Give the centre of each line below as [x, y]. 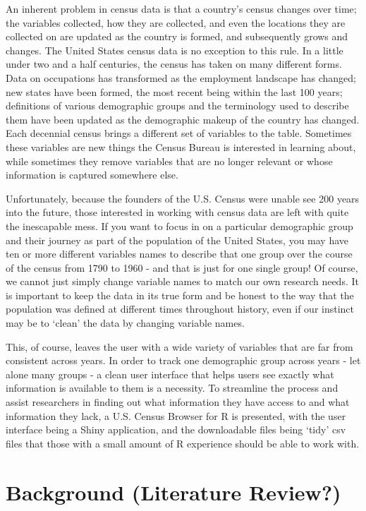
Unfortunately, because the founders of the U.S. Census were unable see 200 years [183, 198]
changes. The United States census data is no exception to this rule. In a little [175, 50]
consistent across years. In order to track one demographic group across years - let [183, 360]
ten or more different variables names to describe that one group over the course [179, 254]
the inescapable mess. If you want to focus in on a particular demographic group [179, 226]
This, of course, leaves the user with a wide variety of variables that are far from [179, 346]
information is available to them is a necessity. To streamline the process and [172, 388]
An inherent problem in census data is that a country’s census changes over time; [181, 8]
